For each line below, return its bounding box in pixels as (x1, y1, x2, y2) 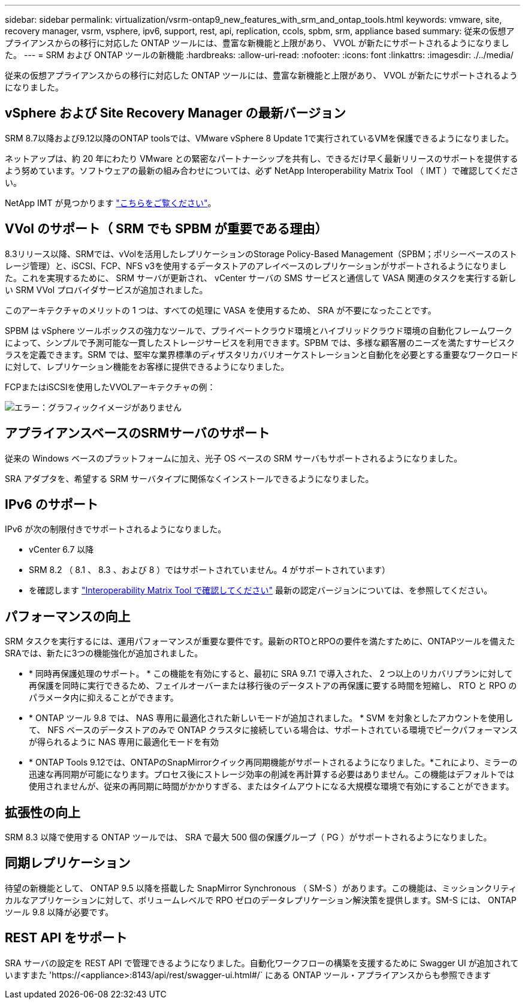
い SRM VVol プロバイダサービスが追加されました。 (5, 284, 208, 295)
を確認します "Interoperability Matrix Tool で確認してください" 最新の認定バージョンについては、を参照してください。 (29, 585, 493, 596)
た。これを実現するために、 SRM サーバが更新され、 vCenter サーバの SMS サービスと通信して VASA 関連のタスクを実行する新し (5, 272, 517, 283)
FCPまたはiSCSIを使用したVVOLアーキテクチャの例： (5, 381, 216, 392)
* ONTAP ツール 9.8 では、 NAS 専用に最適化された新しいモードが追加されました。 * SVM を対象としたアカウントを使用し (29, 713, 514, 723)
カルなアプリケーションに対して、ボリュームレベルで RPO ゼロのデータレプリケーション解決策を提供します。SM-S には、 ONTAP (5, 894, 517, 905)
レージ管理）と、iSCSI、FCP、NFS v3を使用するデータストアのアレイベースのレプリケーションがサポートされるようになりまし (5, 260, 507, 271)
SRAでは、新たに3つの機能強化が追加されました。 (5, 648, 203, 659)
